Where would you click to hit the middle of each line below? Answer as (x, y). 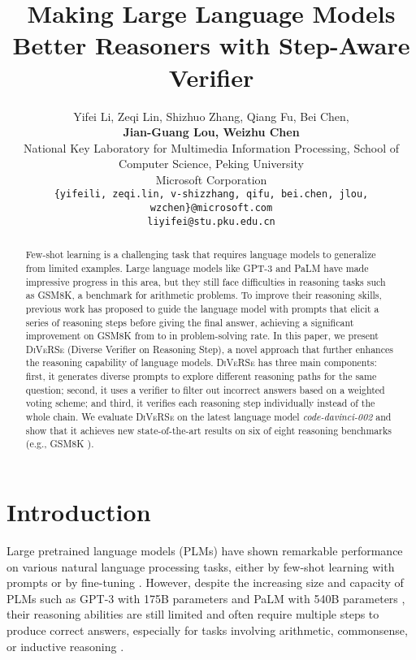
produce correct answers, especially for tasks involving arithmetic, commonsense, (207, 630)
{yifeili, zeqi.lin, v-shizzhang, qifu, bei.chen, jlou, (211, 194)
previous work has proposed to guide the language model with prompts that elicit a (202, 308)
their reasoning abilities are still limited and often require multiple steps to (193, 614)
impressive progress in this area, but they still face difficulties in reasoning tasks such (206, 281)
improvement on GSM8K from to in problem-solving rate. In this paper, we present (202, 336)
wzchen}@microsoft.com (211, 208)
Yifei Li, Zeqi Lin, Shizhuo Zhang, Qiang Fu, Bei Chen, (211, 116)
